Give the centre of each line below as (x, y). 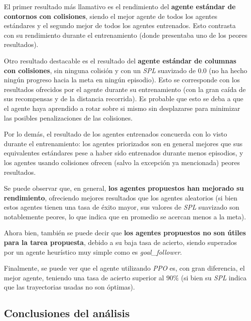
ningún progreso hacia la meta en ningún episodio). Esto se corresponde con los (122, 80)
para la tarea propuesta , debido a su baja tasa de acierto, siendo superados (120, 242)
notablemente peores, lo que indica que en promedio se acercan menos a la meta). (125, 216)
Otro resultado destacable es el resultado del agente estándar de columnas (120, 60)
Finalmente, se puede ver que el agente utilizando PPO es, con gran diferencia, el (125, 268)
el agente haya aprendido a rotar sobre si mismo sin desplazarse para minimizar (122, 108)
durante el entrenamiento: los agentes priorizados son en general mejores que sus (123, 143)
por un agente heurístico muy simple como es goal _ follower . (93, 252)
